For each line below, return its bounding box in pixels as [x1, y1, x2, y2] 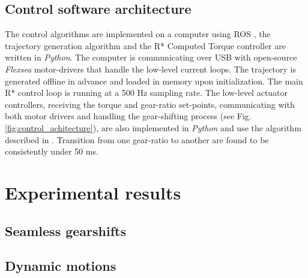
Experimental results [5, 180, 181, 204]
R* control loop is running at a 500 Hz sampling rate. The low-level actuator [5, 86, 288, 99]
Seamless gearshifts [5, 221, 126, 240]
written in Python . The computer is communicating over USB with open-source [5, 51, 297, 64]
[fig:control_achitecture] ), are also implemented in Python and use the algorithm [5, 121, 301, 134]
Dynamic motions [5, 256, 116, 275]
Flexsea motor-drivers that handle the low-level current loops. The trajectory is [5, 62, 297, 75]
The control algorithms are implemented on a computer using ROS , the [5, 28, 271, 40]
